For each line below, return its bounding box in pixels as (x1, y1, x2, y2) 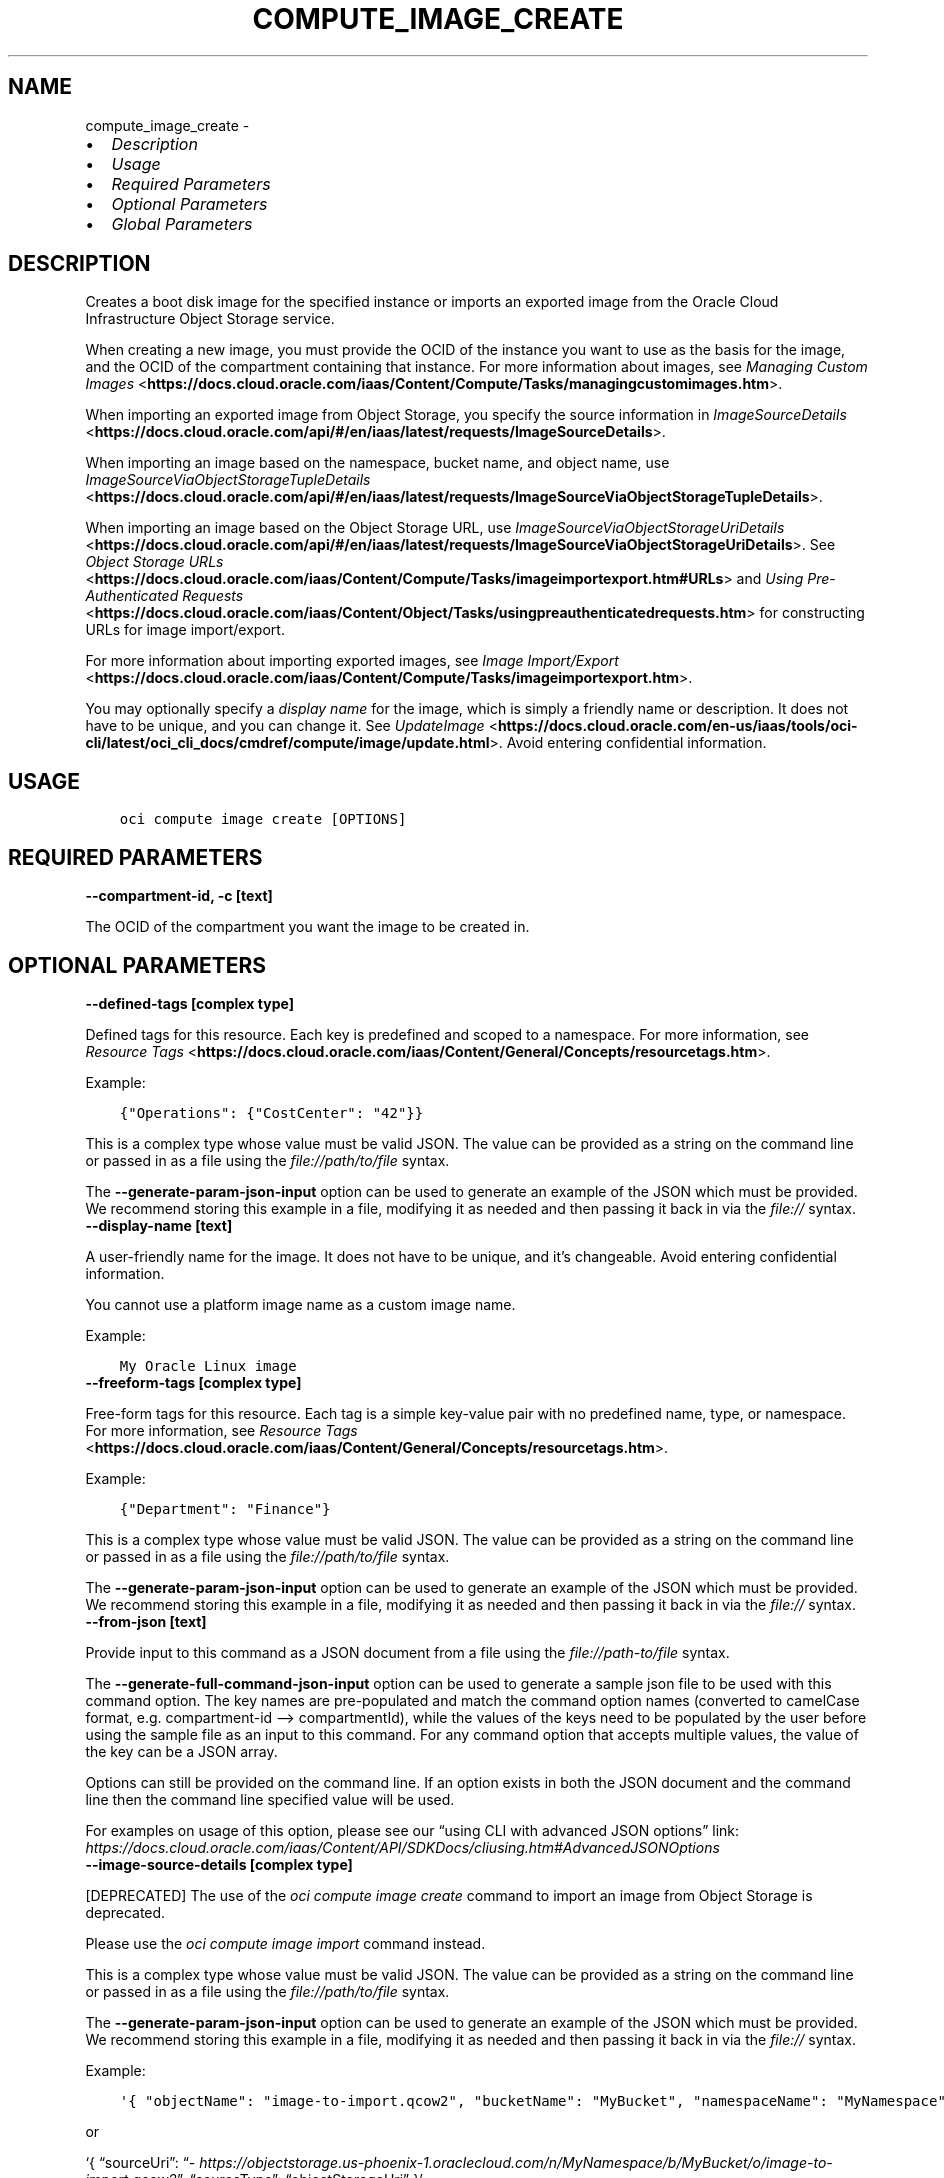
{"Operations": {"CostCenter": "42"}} (119, 1104, 424, 1121)
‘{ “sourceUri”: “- (85, 2153, 196, 2171)
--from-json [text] (85, 1612, 207, 1630)
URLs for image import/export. (85, 621, 285, 639)
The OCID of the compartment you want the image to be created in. (85, 918, 530, 936)
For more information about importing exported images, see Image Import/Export (85, 652, 619, 670)
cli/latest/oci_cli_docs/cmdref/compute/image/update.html (85, 734, 490, 752)
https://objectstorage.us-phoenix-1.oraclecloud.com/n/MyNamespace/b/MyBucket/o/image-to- (199, 2153, 833, 2171)
